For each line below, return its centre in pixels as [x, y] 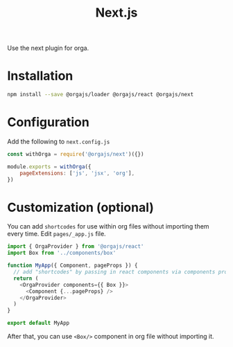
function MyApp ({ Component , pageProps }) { [72, 266]
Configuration [49, 122]
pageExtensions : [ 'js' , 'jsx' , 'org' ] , [77, 173]
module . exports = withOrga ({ [49, 167]
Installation [40, 76]
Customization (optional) [81, 207]
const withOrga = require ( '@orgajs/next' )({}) [76, 154]
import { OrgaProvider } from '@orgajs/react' [76, 247]
